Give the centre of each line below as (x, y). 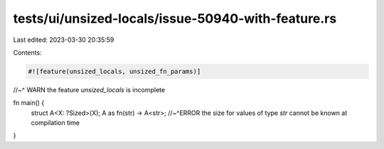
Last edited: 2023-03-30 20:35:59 (64, 40)
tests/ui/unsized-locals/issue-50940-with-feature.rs (175, 18)
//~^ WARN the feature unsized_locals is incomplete (89, 89)
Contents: (27, 53)
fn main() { (29, 103)
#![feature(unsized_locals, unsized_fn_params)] (114, 71)
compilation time (55, 123)
